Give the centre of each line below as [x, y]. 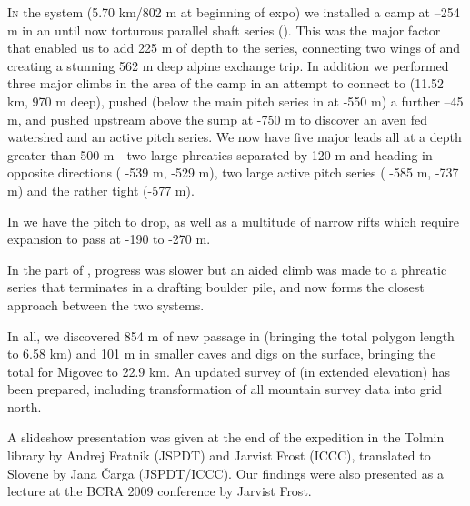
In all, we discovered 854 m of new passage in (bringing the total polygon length [231, 335]
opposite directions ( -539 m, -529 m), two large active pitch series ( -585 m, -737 [233, 172]
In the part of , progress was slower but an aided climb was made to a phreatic [227, 269]
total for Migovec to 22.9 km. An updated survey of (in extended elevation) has [229, 371]
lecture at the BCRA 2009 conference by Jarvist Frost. [160, 491]
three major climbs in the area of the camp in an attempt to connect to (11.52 [226, 83]
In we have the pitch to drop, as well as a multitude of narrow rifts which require [234, 221]
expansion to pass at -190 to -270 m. [109, 239]
